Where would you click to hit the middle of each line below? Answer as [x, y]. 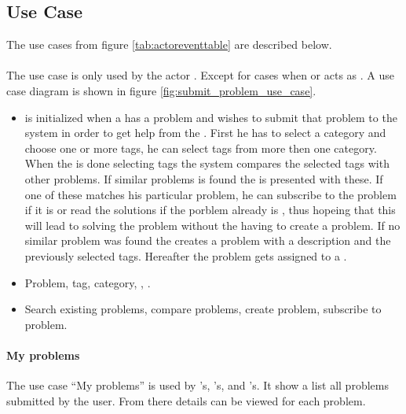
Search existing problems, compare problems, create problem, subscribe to [203, 309]
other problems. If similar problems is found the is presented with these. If [204, 178]
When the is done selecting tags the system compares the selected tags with [207, 163]
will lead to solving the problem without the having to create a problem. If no [212, 225]
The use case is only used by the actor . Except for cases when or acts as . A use [201, 75]
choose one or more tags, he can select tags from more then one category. [201, 148]
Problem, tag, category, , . [88, 282]
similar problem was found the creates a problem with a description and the [208, 240]
